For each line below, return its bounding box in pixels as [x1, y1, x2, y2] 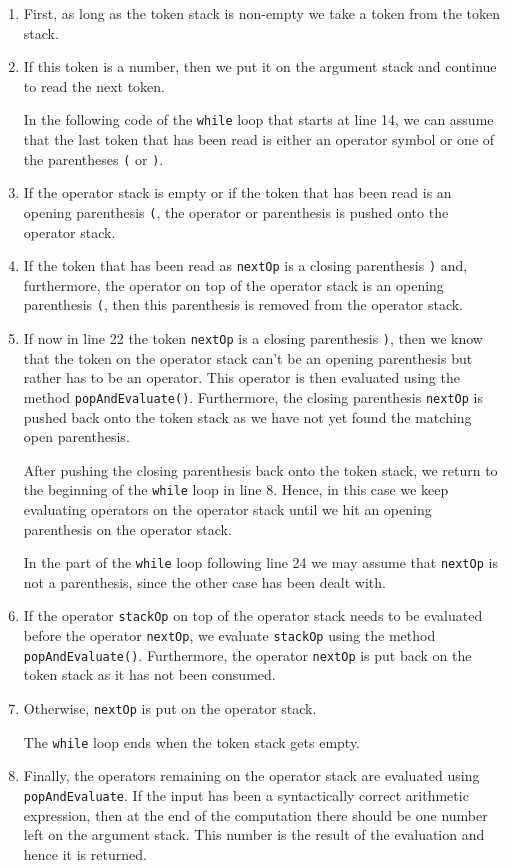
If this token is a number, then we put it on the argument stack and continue [23, 56, 497, 77]
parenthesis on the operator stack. [23, 518, 232, 539]
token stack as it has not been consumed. [23, 664, 276, 685]
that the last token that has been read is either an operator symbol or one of [23, 129, 495, 150]
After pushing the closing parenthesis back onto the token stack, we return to [23, 459, 498, 480]
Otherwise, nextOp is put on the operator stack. [23, 697, 317, 718]
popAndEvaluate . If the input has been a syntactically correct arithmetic [23, 784, 469, 805]
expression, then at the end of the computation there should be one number [23, 804, 488, 825]
